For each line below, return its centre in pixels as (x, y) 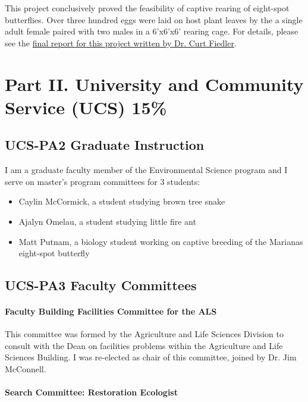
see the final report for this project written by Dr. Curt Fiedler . (121, 43)
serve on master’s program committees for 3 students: (103, 181)
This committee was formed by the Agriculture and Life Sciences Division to (144, 334)
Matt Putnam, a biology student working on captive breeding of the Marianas (161, 241)
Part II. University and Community (154, 84)
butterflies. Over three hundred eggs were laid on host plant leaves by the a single (154, 19)
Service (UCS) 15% (86, 107)
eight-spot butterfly (54, 253)
